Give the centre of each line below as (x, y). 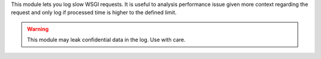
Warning (38, 29)
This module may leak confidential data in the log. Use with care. (106, 40)
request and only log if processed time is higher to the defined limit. (94, 12)
